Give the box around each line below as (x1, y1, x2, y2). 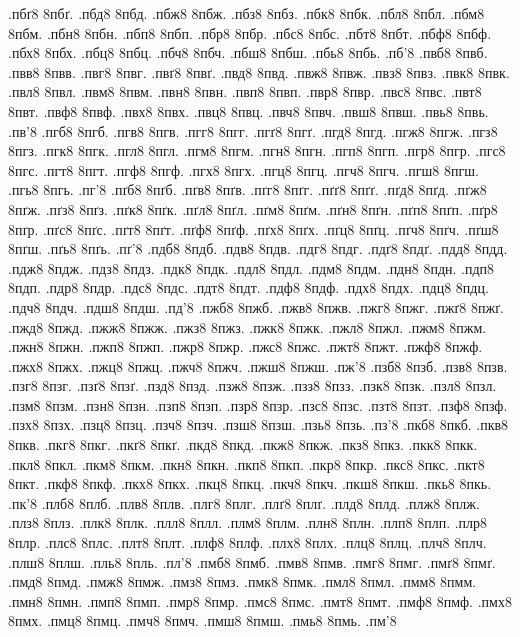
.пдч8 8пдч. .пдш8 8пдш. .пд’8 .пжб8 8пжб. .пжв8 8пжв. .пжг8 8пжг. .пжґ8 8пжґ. (8, 296, 504, 317)
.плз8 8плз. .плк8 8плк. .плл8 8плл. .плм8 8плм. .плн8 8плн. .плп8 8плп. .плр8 (8, 512, 488, 533)
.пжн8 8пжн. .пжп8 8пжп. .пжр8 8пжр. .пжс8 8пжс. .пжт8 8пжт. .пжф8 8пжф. (8, 336, 483, 357)
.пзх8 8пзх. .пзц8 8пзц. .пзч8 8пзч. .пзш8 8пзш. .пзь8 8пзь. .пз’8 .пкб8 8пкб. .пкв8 (8, 414, 509, 435)
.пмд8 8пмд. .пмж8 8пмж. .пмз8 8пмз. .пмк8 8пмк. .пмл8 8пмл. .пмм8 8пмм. (8, 571, 477, 592)
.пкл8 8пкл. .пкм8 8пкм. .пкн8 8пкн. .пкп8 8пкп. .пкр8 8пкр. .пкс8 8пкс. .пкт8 (8, 453, 485, 474)
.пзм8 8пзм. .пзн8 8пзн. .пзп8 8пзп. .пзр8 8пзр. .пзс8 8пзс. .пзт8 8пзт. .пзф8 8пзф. (8, 394, 508, 415)
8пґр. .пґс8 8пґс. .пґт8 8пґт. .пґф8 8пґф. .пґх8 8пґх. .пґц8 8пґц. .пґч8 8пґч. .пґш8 (8, 218, 499, 239)
